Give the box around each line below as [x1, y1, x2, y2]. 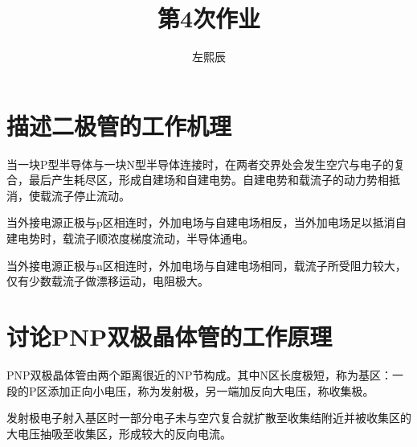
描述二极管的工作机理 [6, 109, 232, 141]
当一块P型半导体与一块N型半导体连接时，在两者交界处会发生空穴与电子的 [6, 155, 395, 172]
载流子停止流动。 [39, 187, 130, 203]
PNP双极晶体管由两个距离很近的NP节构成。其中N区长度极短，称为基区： [6, 366, 393, 383]
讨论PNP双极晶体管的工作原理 [6, 320, 333, 352]
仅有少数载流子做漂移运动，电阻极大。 [6, 273, 209, 289]
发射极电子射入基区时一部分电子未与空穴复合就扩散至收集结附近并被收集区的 [6, 409, 411, 426]
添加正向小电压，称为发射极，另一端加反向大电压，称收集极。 [47, 382, 374, 399]
